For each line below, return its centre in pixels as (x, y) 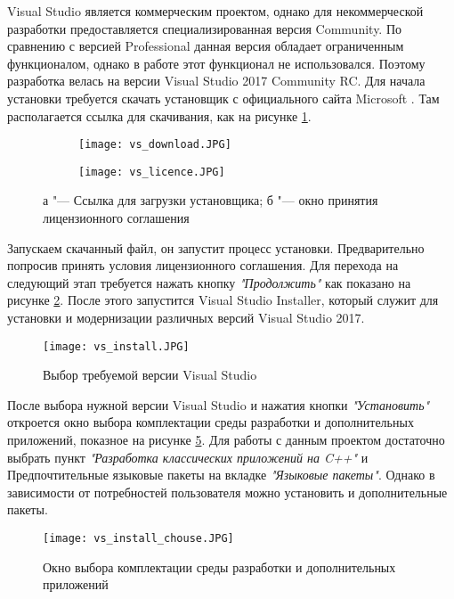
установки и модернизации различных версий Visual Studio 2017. (186, 318)
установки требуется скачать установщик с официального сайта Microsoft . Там (223, 98)
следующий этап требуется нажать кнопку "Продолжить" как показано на (209, 282)
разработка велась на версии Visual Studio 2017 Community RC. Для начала (216, 81)
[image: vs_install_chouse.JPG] (138, 539)
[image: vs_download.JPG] (155, 145)
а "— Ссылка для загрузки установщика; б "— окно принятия (211, 200)
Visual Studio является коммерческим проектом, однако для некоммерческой (215, 11)
